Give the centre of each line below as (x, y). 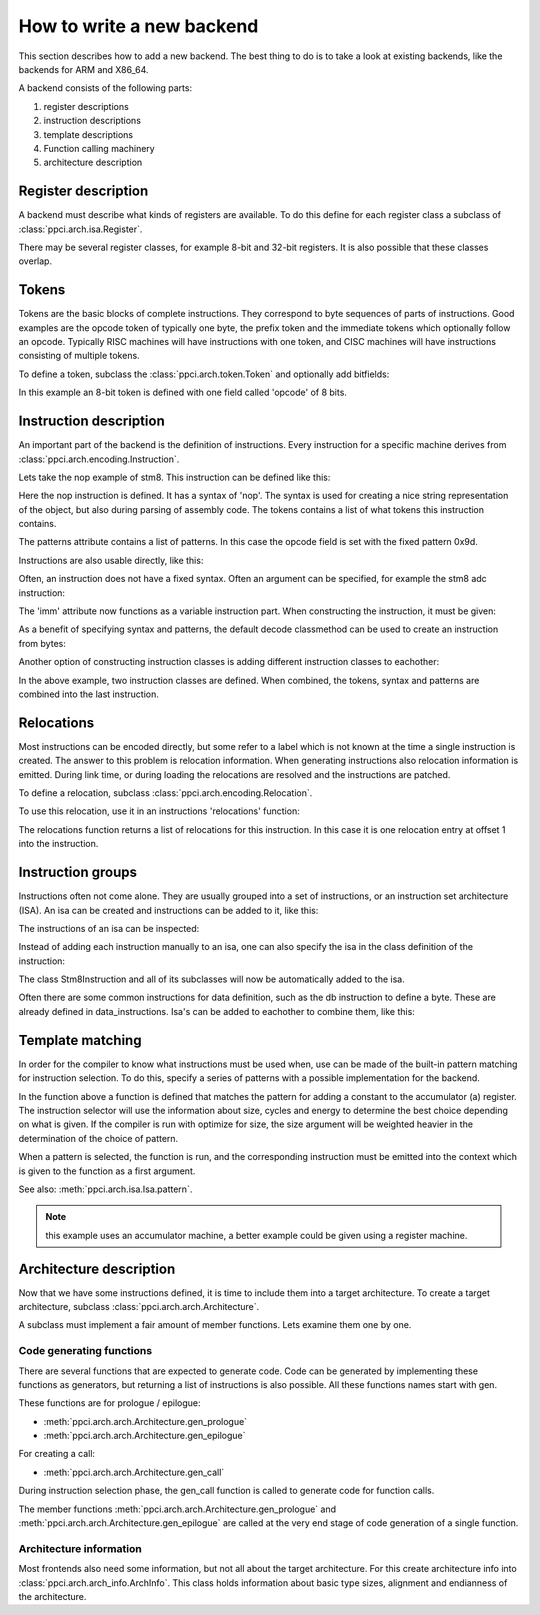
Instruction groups (77, 872)
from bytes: (42, 643)
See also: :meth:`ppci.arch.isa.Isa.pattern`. (105, 1189)
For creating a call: (56, 1454)
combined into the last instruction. (88, 694)
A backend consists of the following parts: (105, 88)
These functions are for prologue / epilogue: (109, 1403)
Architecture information (80, 1548)
